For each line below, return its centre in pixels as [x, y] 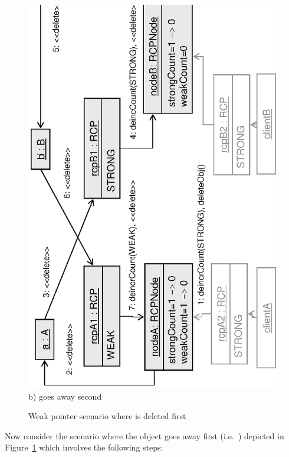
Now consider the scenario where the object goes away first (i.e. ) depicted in [144, 435]
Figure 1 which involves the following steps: [84, 447]
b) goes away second [65, 396]
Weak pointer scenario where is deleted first [107, 416]
